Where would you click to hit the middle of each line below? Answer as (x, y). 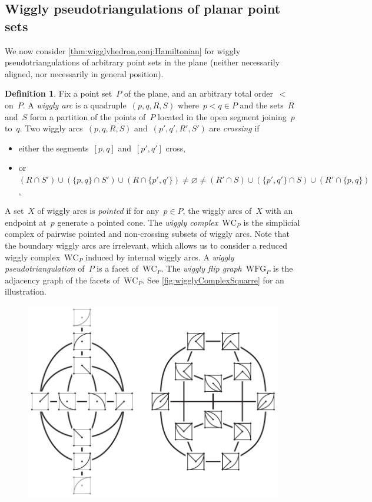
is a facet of (118, 268)
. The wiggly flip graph (201, 268)
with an (279, 211)
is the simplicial (272, 222)
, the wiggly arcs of (217, 211)
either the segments (54, 148)
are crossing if (234, 128)
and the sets (262, 105)
